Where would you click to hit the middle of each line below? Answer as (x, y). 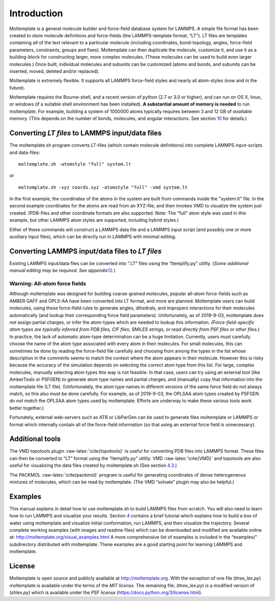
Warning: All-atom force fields (48, 284)
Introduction (36, 13)
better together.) (27, 408)
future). (17, 88)
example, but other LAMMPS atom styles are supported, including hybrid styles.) (94, 220)
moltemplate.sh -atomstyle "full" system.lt (75, 164)
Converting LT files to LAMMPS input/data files (86, 133)
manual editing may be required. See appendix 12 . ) (62, 271)
